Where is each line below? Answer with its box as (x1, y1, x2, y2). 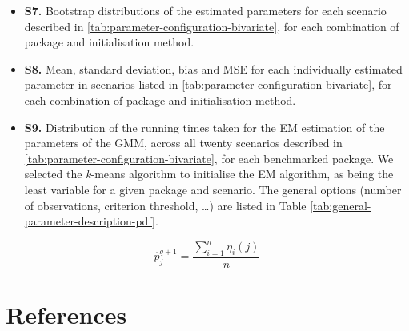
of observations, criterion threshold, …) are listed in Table (24, 197, 307, 213)
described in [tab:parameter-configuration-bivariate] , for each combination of (24, 18, 399, 34)
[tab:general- (310, 197, 371, 213)
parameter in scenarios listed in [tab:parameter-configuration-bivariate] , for (24, 76, 392, 93)
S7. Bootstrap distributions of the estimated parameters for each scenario (24, 2, 387, 18)
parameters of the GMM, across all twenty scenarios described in (24, 134, 343, 151)
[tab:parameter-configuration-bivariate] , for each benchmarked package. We (24, 150, 394, 166)
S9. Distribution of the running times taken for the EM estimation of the (24, 118, 385, 135)
